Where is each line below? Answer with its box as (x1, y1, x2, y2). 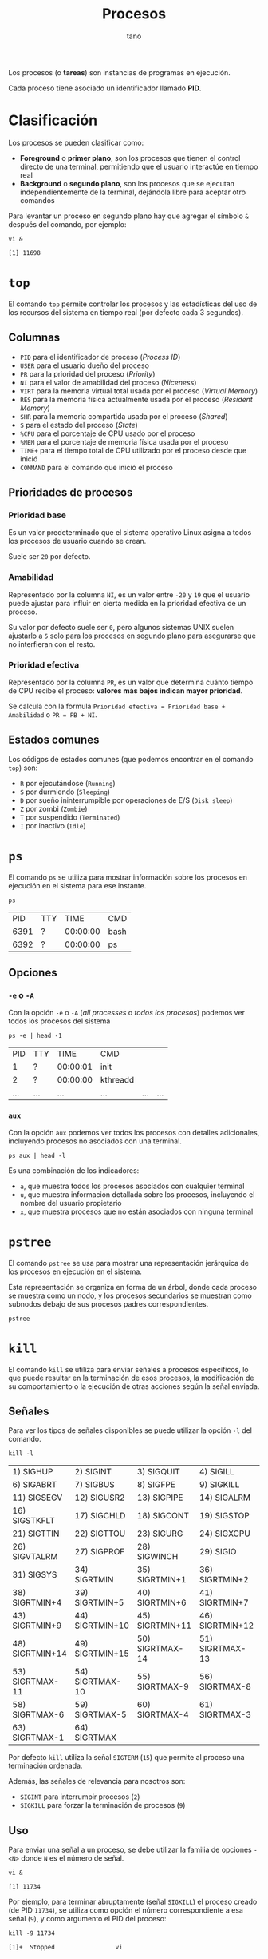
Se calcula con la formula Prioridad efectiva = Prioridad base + (8, 701, 226, 711)
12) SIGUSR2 (74, 1492, 125, 1503)
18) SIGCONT (136, 1510, 190, 1522)
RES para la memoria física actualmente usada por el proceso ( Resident (19, 394, 253, 404)
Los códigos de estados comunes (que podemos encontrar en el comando (8, 754, 254, 764)
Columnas (8, 331, 61, 345)
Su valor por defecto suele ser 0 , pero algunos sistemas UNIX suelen (8, 622, 235, 632)
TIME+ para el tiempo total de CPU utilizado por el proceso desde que (19, 445, 247, 455)
